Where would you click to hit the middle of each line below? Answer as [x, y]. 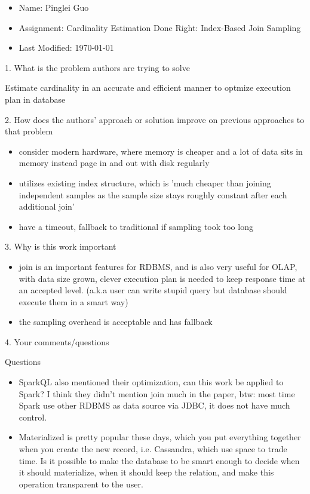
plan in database [35, 99]
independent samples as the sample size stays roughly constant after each [153, 194]
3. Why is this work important [61, 246]
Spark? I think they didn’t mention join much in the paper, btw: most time [157, 393]
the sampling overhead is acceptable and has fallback [116, 322]
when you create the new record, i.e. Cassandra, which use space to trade [153, 449]
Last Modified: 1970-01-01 [66, 47]
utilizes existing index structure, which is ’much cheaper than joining [145, 182]
